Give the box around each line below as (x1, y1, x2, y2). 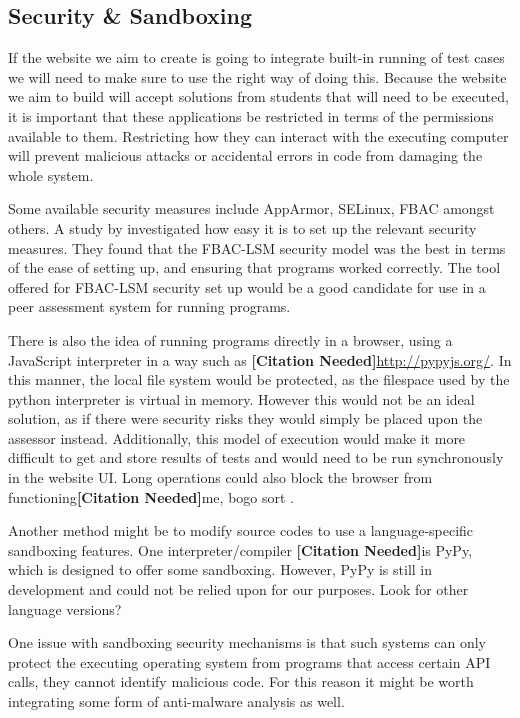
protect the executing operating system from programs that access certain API (8, 651, 491, 672)
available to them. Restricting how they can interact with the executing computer (8, 125, 509, 146)
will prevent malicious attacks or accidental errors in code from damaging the (8, 145, 483, 166)
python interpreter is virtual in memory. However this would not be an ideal (8, 388, 475, 409)
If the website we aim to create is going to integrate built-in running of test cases (8, 47, 505, 68)
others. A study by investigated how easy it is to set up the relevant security (8, 217, 477, 238)
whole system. (8, 164, 94, 185)
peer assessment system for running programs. (8, 296, 291, 317)
